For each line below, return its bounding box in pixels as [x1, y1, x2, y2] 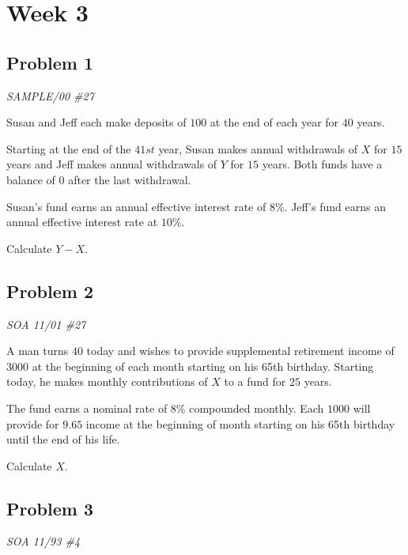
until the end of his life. [6, 431, 120, 447]
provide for [6, 415, 59, 432]
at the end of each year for [210, 114, 339, 130]
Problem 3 [6, 496, 93, 520]
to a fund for [224, 373, 286, 390]
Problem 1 [6, 50, 93, 74]
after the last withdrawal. [68, 171, 191, 187]
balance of [6, 171, 55, 187]
